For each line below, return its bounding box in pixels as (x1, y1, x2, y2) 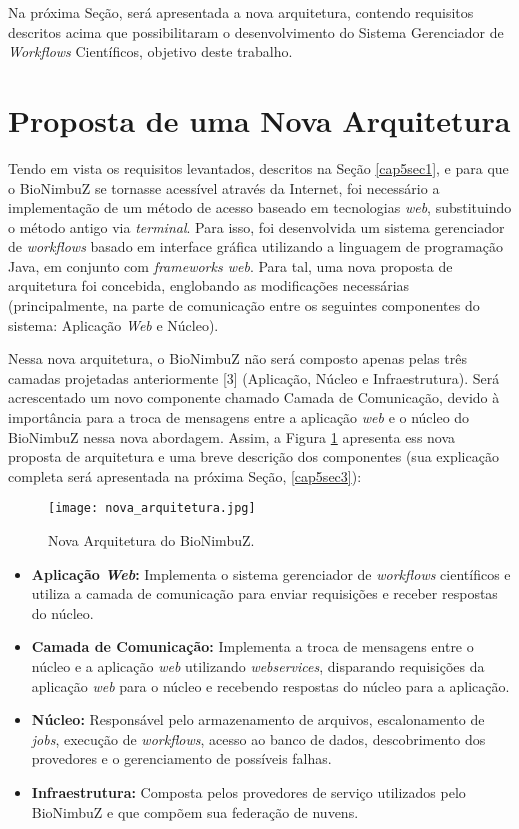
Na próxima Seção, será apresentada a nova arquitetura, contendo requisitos (8, 2, 474, 22)
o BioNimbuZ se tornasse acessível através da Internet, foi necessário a (8, 177, 440, 198)
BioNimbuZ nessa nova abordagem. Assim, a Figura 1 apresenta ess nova (8, 426, 456, 447)
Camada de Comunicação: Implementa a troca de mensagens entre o (31, 636, 474, 657)
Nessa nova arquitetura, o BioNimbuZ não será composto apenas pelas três (8, 348, 467, 369)
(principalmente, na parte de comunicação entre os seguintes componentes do (8, 295, 480, 316)
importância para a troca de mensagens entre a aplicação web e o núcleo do (8, 407, 470, 428)
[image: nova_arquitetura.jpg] (48, 501, 256, 516)
